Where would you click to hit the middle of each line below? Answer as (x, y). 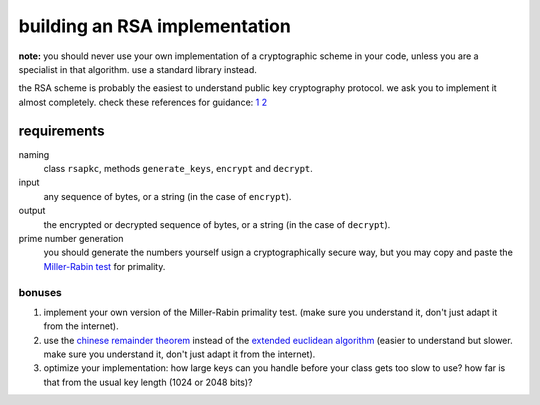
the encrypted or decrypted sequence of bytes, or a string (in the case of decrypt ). (217, 224)
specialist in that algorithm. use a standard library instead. (137, 69)
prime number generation (71, 238)
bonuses (40, 292)
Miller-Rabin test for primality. (104, 266)
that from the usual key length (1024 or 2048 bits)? (148, 382)
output (32, 211)
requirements (61, 130)
